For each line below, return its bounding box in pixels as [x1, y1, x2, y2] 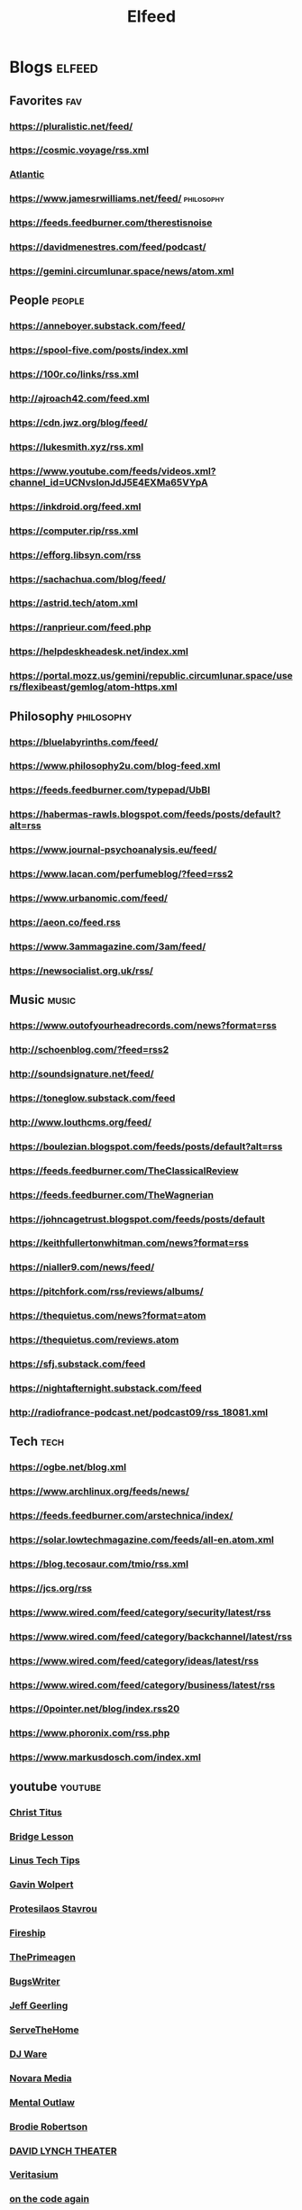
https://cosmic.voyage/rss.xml [9, 144, 150, 157]
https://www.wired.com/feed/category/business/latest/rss [9, 1678, 276, 1691]
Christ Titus [9, 1805, 63, 1818]
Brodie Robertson [9, 2120, 88, 2132]
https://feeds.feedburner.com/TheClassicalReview [9, 1164, 239, 1177]
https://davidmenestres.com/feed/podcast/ [9, 241, 206, 253]
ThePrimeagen [9, 1951, 77, 1964]
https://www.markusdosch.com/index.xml [9, 1751, 201, 1764]
